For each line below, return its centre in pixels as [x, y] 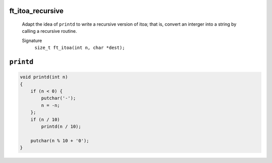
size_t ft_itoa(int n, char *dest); [80, 48]
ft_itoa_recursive [37, 11]
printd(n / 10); [61, 126]
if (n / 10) [45, 119]
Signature [32, 40]
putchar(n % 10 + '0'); [60, 141]
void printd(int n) [44, 77]
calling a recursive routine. [50, 31]
